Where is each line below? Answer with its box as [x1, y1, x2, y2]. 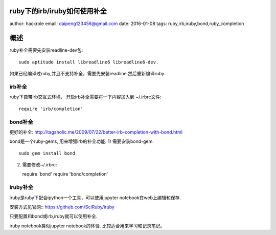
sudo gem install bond [18, 150, 76, 156]
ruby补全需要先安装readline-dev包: [9, 47, 83, 53]
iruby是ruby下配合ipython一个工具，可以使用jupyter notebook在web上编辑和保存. [9, 195, 181, 201]
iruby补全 [9, 184, 33, 191]
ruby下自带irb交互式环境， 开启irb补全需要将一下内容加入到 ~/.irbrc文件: [9, 94, 162, 100]
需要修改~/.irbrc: [22, 162, 57, 168]
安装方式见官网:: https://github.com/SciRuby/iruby [9, 204, 115, 210]
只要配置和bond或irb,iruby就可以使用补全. [9, 213, 98, 220]
